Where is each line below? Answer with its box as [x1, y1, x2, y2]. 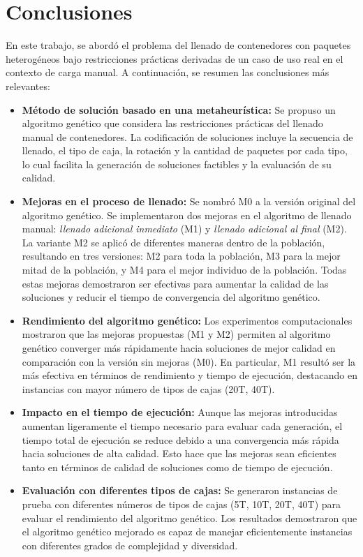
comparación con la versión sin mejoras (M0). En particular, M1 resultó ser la [22, 354, 356, 369]
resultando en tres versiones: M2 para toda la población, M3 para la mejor [22, 248, 341, 263]
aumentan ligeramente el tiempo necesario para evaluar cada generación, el [22, 418, 343, 433]
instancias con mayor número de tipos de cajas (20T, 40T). [22, 381, 275, 396]
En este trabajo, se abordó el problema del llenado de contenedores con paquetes [6, 38, 351, 52]
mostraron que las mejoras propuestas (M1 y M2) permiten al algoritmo [22, 327, 331, 341]
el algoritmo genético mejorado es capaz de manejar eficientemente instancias [22, 524, 353, 539]
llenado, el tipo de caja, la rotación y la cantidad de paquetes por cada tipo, [22, 143, 348, 158]
